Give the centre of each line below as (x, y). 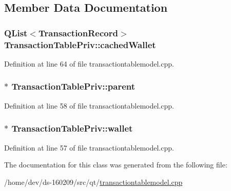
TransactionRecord (78, 33)
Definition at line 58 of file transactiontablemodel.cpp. (89, 105)
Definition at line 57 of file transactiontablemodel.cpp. (89, 147)
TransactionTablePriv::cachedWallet (80, 44)
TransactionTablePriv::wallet (72, 128)
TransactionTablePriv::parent (73, 86)
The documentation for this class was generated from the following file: (116, 165)
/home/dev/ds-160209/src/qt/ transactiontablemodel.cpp (93, 182)
